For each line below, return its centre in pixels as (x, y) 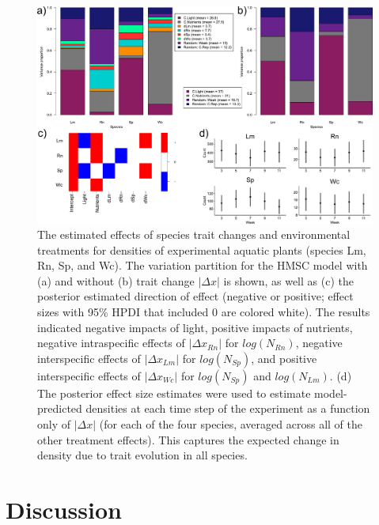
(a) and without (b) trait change (116, 280)
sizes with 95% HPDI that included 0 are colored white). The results (204, 312)
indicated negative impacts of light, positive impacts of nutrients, (195, 327)
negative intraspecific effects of (111, 343)
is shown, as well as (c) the (288, 280)
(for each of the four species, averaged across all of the (231, 424)
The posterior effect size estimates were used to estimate (174, 393)
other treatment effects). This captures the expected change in (188, 439)
